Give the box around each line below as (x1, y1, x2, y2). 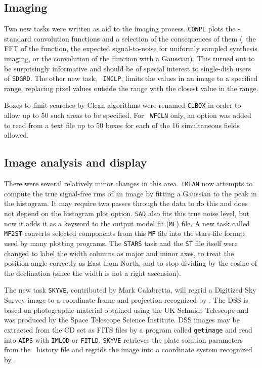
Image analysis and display (4, 154, 147, 170)
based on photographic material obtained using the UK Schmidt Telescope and (4, 304, 249, 315)
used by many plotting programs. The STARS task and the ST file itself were (4, 238, 238, 248)
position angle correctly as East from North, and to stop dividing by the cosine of (4, 258, 257, 268)
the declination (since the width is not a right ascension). (4, 267, 181, 278)
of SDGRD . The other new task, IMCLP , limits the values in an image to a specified (4, 73, 258, 84)
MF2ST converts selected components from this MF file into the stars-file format (4, 228, 245, 238)
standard (4, 33, 31, 44)
